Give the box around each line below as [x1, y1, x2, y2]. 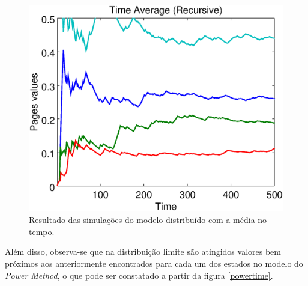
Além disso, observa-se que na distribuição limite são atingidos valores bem [5, 245, 281, 258]
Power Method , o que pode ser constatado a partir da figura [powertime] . [5, 269, 273, 281]
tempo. [29, 225, 55, 237]
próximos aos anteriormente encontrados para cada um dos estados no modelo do [5, 257, 303, 270]
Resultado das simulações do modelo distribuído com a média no [29, 213, 267, 226]
